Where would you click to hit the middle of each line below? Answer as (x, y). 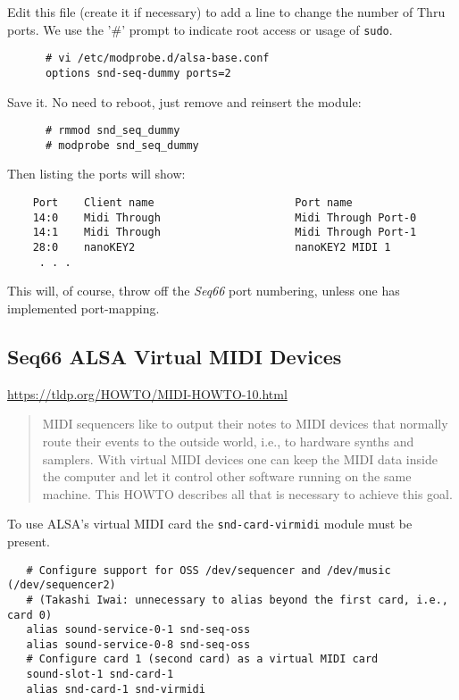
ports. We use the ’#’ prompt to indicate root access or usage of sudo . (200, 29)
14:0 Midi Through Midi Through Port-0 (225, 217)
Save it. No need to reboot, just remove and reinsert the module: (184, 101)
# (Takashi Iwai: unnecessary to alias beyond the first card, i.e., (237, 600)
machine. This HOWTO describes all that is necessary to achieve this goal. (247, 493)
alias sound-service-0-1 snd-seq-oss (138, 630)
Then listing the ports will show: (96, 174)
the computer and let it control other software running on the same (227, 476)
